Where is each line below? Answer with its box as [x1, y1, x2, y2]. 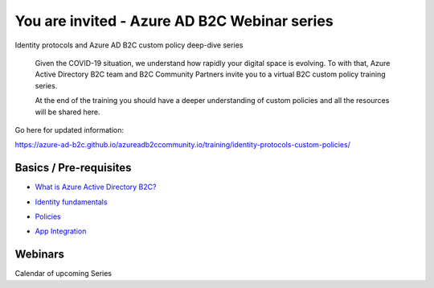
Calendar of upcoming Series [14, 269, 113, 278]
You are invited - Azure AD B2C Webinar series [14, 12, 334, 30]
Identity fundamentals [35, 197, 108, 207]
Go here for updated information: [14, 125, 125, 134]
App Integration [35, 226, 87, 237]
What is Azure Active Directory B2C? [35, 182, 157, 192]
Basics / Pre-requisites [14, 161, 132, 175]
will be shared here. [35, 107, 100, 117]
